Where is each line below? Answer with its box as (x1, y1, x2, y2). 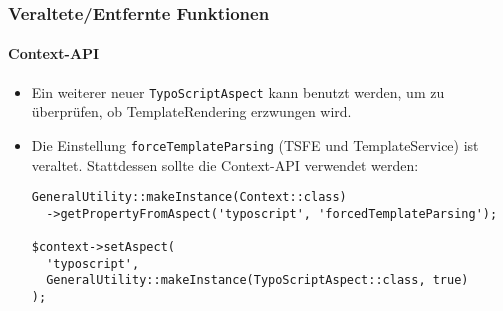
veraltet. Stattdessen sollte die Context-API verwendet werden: (31, 154, 419, 175)
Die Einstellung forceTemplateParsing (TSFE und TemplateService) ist (31, 134, 479, 155)
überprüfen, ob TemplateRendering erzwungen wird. (31, 101, 352, 122)
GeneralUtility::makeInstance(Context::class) (31, 190, 347, 205)
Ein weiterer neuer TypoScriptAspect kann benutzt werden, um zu (31, 81, 445, 102)
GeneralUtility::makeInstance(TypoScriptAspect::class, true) (46, 273, 469, 288)
